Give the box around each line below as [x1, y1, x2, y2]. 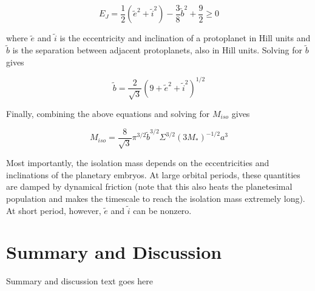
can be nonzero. [133, 204, 192, 216]
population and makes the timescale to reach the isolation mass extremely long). [6, 192, 305, 205]
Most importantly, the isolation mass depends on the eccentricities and [6, 156, 269, 169]
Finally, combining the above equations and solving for [6, 107, 210, 119]
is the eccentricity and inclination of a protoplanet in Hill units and [59, 32, 311, 44]
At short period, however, [6, 204, 101, 216]
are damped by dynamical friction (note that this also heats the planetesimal [6, 180, 293, 193]
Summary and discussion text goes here [6, 275, 153, 287]
